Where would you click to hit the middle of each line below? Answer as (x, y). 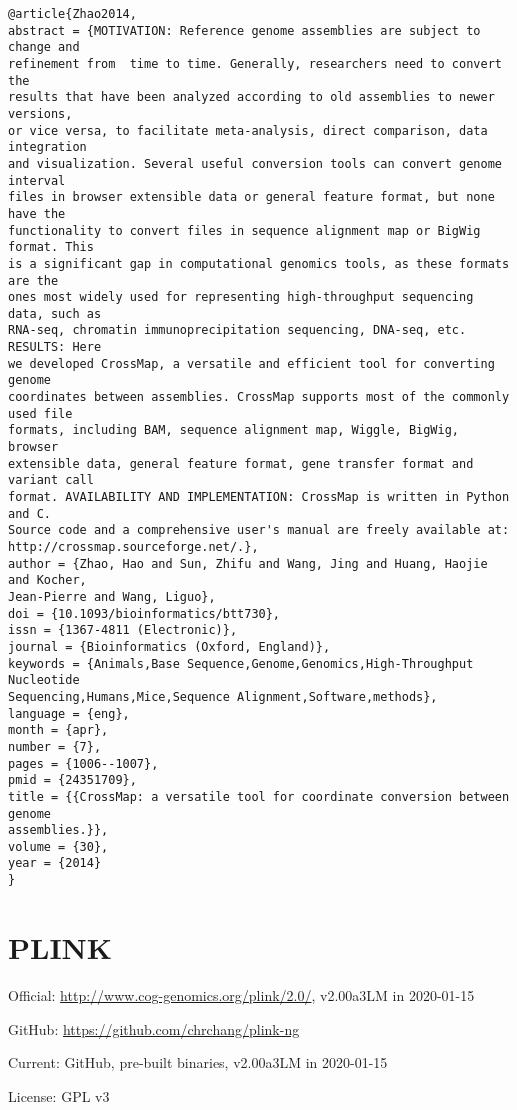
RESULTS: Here (55, 347)
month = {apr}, (58, 730)
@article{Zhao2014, (72, 14)
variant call (51, 480)
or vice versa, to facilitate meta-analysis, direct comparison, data (248, 130)
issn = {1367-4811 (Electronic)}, (123, 630)
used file (40, 413)
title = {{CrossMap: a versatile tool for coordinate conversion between (259, 796)
